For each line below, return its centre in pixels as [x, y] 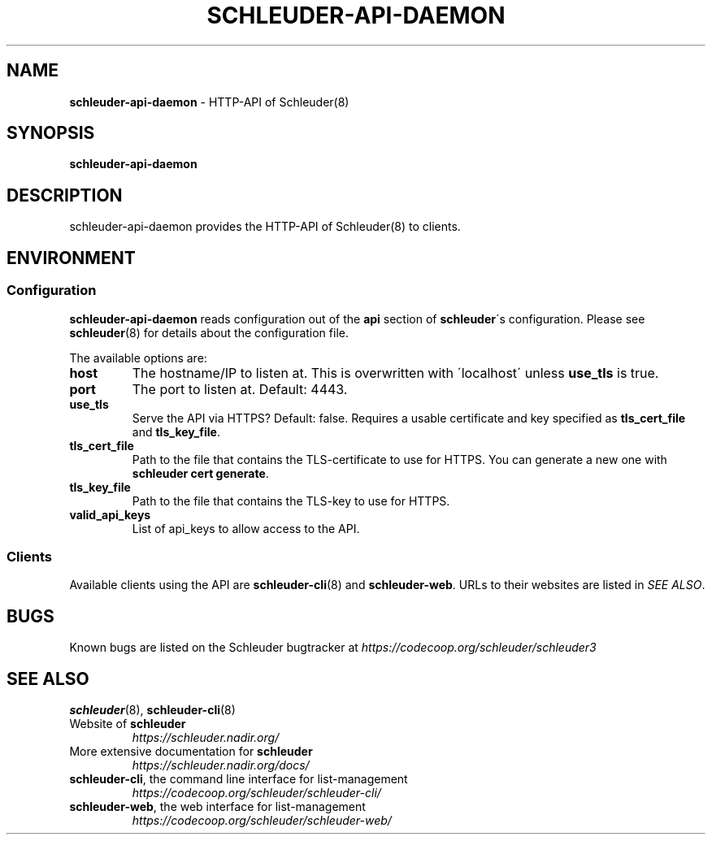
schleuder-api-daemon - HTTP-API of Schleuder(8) [209, 102]
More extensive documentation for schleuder [191, 751]
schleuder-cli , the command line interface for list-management [239, 778]
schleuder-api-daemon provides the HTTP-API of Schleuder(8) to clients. [265, 227]
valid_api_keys [110, 514]
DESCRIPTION [65, 195]
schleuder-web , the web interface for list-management [217, 806]
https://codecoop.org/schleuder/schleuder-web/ [262, 820]
